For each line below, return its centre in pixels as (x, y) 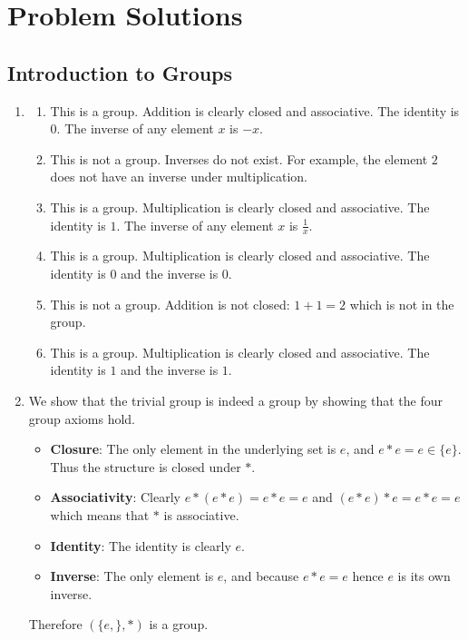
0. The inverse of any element (132, 128)
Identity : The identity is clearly (141, 545)
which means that (100, 514)
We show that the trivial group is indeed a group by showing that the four (235, 400)
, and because (261, 576)
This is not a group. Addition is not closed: (170, 304)
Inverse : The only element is (132, 576)
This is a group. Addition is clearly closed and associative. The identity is (255, 110)
